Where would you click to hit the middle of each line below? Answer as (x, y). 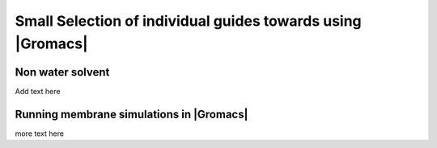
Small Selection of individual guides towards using (188, 21)
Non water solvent (62, 72)
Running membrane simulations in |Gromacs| (132, 114)
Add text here (38, 91)
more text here (40, 134)
